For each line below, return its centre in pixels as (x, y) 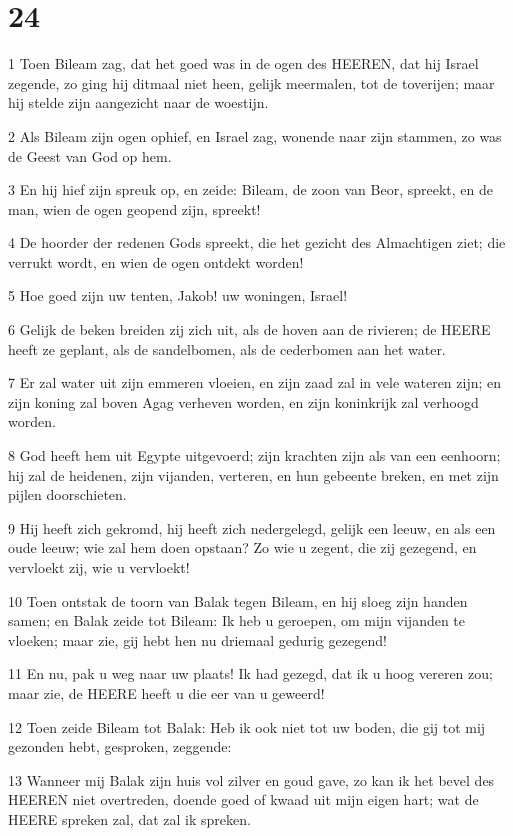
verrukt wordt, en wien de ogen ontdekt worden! (156, 261)
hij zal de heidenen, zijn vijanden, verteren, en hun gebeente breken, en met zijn (253, 474)
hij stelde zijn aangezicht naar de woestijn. (138, 102)
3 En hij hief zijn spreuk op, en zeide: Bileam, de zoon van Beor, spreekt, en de (251, 189)
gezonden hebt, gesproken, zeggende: (120, 746)
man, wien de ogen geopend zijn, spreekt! (134, 208)
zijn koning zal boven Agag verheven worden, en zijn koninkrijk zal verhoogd (243, 401)
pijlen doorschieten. (67, 494)
